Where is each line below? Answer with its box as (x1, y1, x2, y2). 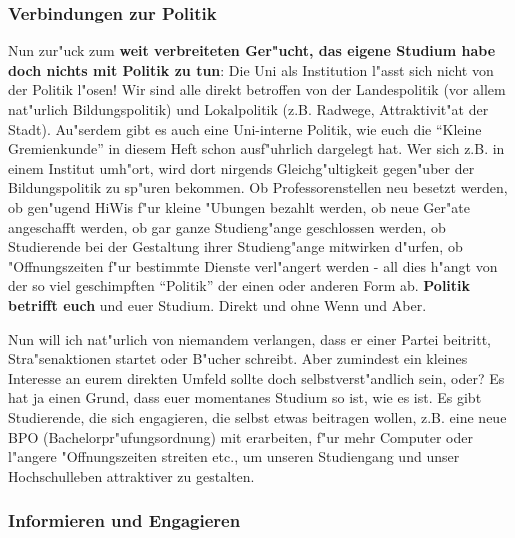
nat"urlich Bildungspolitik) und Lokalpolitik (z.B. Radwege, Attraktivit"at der (8, 99, 489, 119)
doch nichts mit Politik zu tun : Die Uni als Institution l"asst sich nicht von (8, 59, 494, 80)
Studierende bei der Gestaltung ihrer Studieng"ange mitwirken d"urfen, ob (8, 236, 463, 257)
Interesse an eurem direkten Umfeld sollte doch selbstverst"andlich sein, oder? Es (8, 367, 505, 388)
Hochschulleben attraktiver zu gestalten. (8, 465, 255, 486)
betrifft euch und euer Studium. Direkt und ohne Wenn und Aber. (8, 294, 427, 315)
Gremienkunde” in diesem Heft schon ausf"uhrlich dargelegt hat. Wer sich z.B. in (8, 138, 505, 159)
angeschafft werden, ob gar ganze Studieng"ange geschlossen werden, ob (8, 216, 446, 237)
